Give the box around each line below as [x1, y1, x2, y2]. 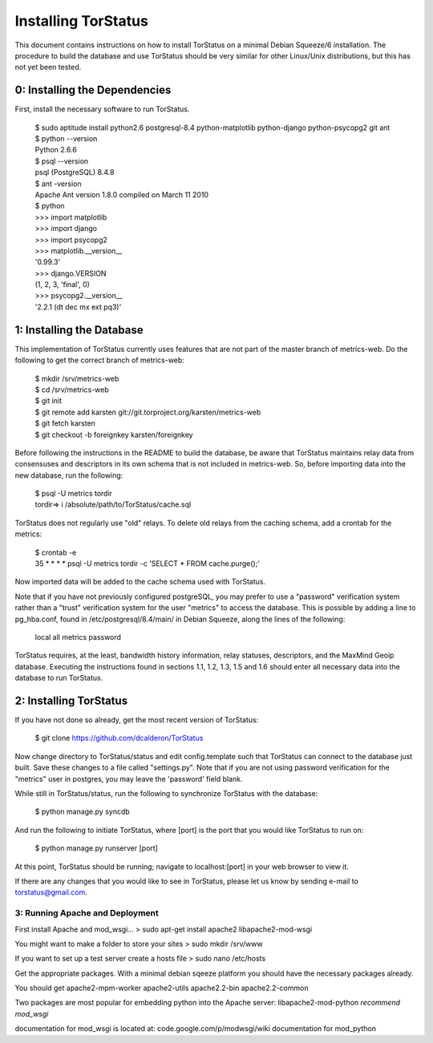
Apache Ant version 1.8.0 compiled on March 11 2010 [34, 189, 208, 200]
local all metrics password [34, 632, 122, 641]
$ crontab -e [34, 548, 77, 557]
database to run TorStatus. [14, 673, 103, 683]
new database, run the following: [14, 470, 123, 480]
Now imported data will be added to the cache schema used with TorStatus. [14, 577, 266, 587]
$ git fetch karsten [34, 418, 96, 428]
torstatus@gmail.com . [14, 887, 88, 897]
